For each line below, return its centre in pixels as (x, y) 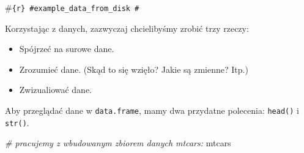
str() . (17, 122)
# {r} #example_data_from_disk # (72, 7)
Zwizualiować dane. (56, 90)
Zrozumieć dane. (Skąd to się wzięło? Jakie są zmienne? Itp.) (134, 69)
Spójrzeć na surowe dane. (67, 49)
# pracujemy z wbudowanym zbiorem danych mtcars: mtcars (118, 143)
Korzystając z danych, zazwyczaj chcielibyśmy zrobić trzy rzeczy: (127, 28)
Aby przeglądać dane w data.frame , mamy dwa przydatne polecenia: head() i (152, 110)
